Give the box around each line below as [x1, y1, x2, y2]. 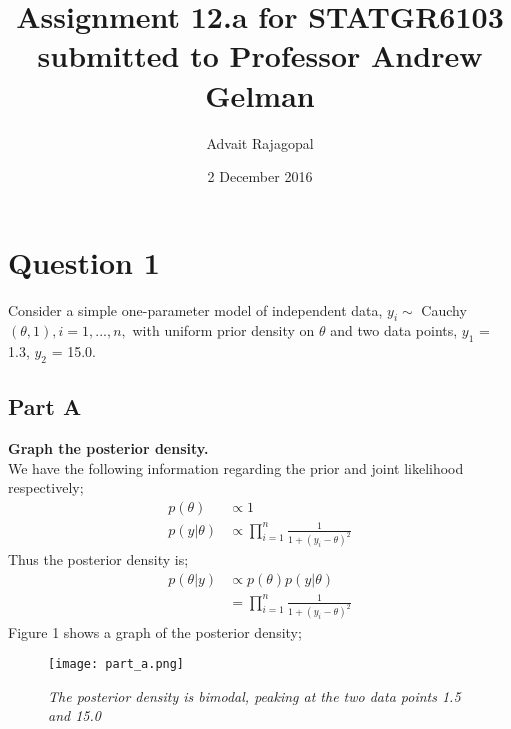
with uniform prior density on [132, 320, 315, 341]
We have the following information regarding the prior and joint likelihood [8, 457, 464, 478]
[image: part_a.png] [48, 657, 185, 672]
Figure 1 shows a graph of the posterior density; [8, 621, 302, 642]
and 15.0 [48, 705, 101, 726]
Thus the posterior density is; [8, 549, 189, 570]
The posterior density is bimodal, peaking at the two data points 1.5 [48, 685, 461, 706]
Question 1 [8, 241, 160, 282]
